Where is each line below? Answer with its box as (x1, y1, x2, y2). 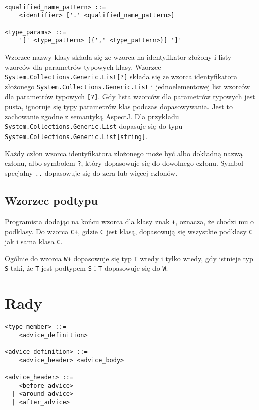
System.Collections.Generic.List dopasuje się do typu (5, 121, 183, 131)
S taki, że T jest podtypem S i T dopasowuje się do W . (5, 263, 168, 274)
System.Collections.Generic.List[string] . (5, 130, 148, 141)
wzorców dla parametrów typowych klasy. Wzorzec (5, 61, 161, 72)
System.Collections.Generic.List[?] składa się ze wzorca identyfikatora (5, 71, 238, 82)
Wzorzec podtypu (5, 192, 98, 208)
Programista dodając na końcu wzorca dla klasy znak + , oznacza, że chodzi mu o (5, 216, 254, 226)
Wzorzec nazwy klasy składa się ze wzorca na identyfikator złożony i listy (5, 51, 232, 62)
